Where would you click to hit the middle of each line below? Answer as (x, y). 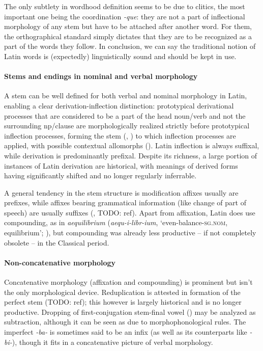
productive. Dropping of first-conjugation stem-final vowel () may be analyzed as (130, 312)
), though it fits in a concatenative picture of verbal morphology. (112, 342)
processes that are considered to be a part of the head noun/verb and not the (125, 115)
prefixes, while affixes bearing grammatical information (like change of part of (125, 202)
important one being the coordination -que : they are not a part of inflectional (125, 16)
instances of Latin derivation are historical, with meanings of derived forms (121, 165)
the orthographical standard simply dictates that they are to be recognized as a (128, 36)
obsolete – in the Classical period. (57, 242)
